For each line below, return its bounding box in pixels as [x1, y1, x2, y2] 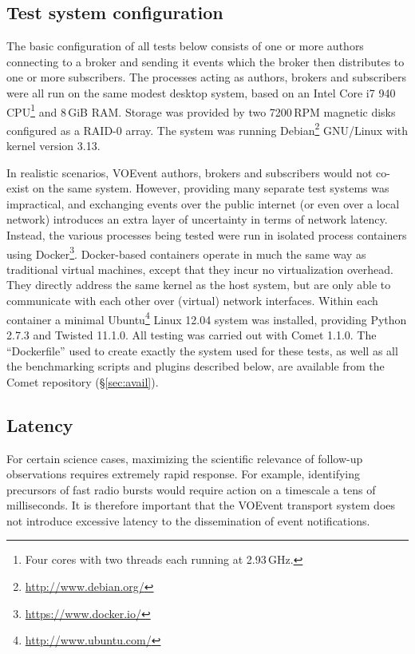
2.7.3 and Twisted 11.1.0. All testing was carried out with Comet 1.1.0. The [6, 326, 377, 343]
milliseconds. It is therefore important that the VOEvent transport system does [6, 497, 396, 513]
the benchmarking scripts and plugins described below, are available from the [6, 358, 385, 375]
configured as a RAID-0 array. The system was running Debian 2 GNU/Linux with [6, 119, 409, 138]
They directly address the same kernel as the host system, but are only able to [6, 276, 391, 293]
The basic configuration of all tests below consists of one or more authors [6, 38, 364, 54]
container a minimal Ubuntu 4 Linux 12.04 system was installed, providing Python [6, 308, 407, 327]
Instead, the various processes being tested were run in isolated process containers [6, 227, 407, 244]
